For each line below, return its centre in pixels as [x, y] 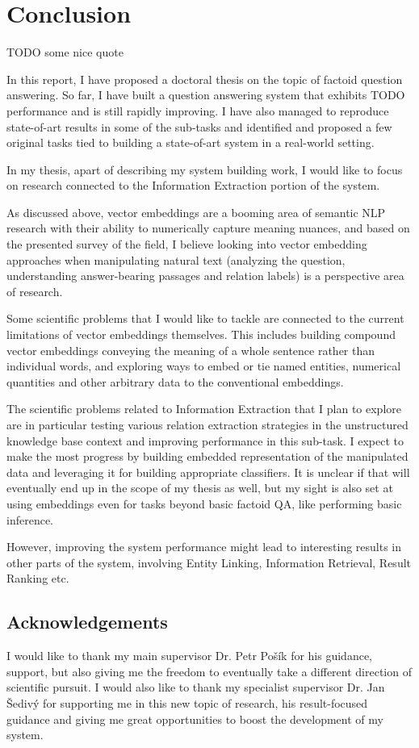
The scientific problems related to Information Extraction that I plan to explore [204, 409]
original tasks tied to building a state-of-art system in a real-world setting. [191, 142]
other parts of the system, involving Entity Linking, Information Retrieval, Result [209, 562]
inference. [30, 519]
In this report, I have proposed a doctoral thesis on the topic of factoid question [205, 79]
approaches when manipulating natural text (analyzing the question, [176, 259]
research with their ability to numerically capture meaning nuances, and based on [208, 228]
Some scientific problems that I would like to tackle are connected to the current [205, 318]
